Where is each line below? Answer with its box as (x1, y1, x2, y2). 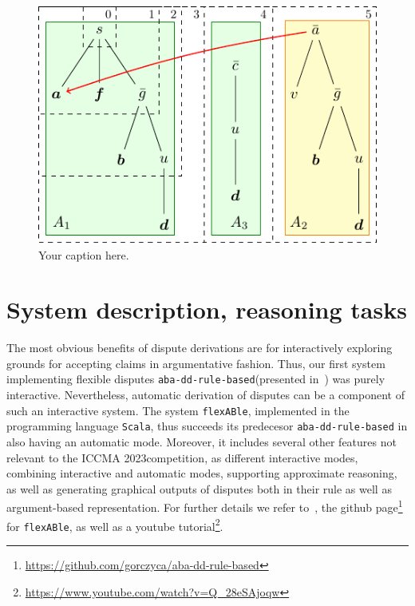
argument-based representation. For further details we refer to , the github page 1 (6, 497, 403, 516)
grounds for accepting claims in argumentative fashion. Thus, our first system (6, 354, 385, 371)
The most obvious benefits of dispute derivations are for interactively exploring (6, 339, 393, 356)
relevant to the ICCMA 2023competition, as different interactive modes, (6, 449, 358, 465)
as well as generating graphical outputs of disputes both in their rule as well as (6, 480, 392, 497)
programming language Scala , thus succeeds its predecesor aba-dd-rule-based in (6, 418, 408, 434)
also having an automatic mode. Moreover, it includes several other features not (6, 434, 397, 450)
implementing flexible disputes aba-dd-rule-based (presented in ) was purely (6, 370, 385, 387)
